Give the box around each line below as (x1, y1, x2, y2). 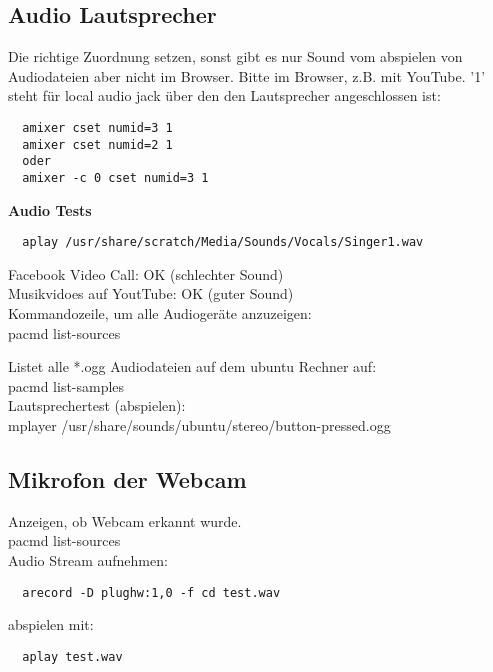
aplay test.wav (22, 649, 123, 664)
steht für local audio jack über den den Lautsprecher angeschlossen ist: (8, 85, 441, 106)
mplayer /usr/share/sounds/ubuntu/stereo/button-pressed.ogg (8, 415, 391, 436)
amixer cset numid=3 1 (22, 120, 173, 135)
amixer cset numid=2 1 (22, 137, 173, 152)
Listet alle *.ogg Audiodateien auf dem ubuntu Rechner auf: (8, 356, 377, 377)
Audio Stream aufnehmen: (8, 550, 168, 570)
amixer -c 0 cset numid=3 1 (22, 170, 209, 185)
